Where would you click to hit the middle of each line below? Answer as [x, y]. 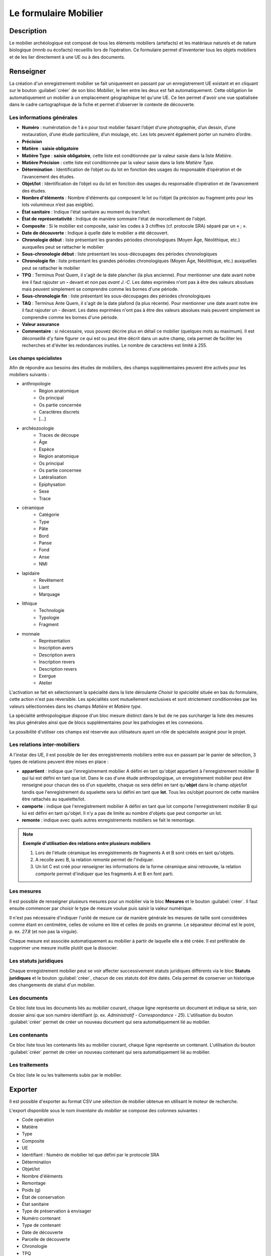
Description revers [58, 669]
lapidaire [31, 573]
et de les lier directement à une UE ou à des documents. [67, 57]
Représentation [54, 641]
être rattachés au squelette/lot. [54, 799]
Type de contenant [41, 1225]
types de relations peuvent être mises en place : [59, 762]
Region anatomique [59, 456]
